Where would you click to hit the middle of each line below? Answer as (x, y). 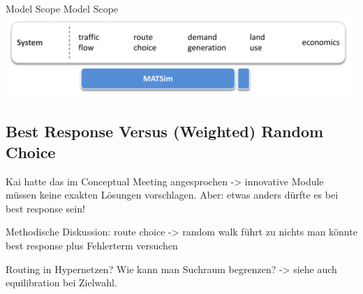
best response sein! (45, 208)
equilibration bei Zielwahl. (61, 283)
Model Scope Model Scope (62, 8)
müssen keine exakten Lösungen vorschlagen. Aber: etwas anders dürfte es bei (172, 195)
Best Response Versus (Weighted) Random (165, 131)
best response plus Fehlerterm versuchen (92, 246)
